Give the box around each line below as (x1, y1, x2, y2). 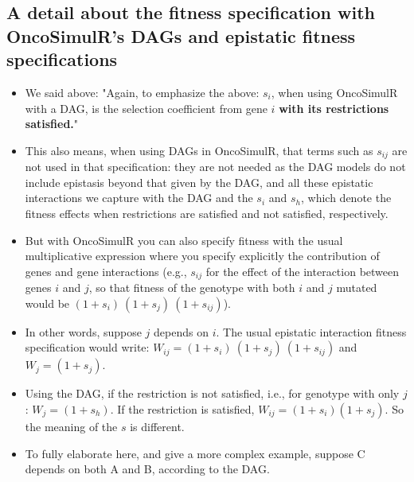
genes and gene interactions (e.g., (25, 262, 187, 279)
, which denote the (301, 189, 392, 206)
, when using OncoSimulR (271, 84, 398, 100)
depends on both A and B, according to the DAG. (25, 461, 270, 477)
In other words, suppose (25, 323, 142, 340)
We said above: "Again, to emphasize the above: (25, 84, 260, 100)
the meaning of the (25, 418, 118, 435)
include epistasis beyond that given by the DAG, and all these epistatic (25, 173, 373, 190)
